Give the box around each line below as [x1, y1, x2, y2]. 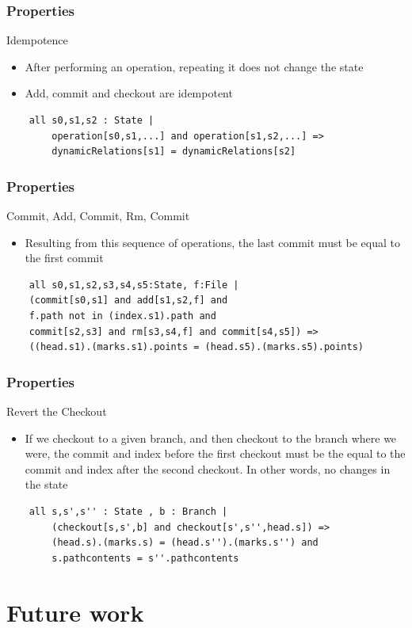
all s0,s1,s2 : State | [29, 115, 154, 126]
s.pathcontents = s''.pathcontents [51, 552, 239, 564]
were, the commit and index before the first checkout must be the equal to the [25, 445, 406, 462]
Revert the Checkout [6, 402, 107, 419]
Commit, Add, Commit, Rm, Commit [6, 207, 190, 223]
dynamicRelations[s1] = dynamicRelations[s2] [51, 146, 296, 158]
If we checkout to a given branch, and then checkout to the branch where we [25, 429, 397, 446]
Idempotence [6, 32, 68, 48]
